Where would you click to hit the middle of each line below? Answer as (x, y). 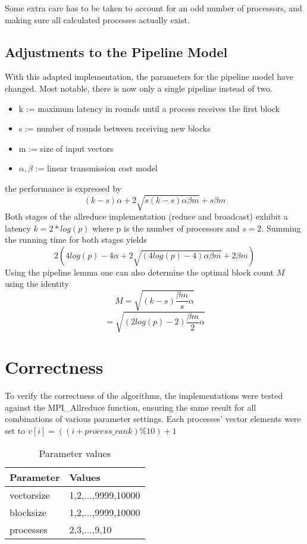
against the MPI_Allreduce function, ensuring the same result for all (131, 407)
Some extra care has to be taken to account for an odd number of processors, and (153, 8)
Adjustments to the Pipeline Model (116, 51)
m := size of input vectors (66, 148)
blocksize (28, 512)
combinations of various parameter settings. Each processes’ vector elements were (153, 419)
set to (15, 431)
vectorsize (30, 495)
